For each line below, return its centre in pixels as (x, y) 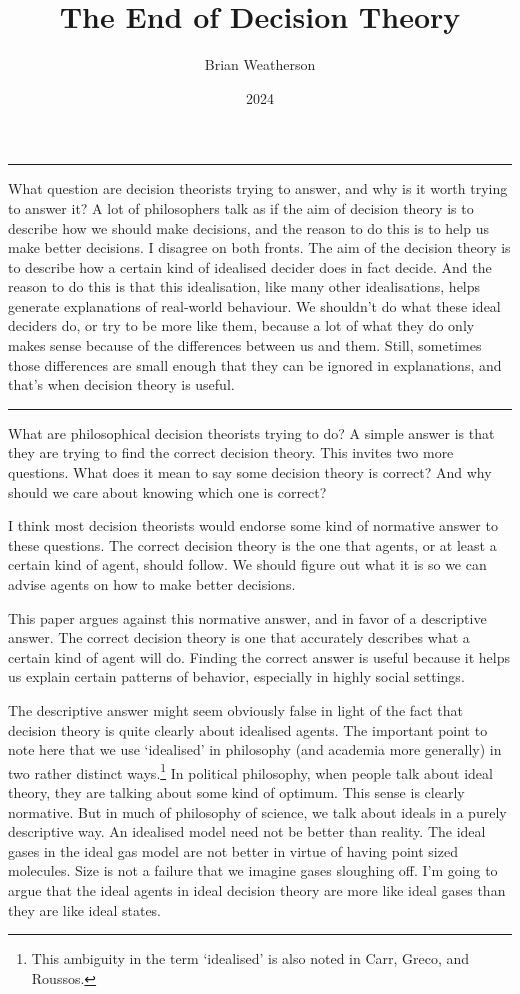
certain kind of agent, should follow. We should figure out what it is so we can (247, 564)
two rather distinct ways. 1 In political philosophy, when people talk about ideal (250, 771)
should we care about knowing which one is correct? (167, 491)
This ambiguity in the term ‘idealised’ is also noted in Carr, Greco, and (250, 958)
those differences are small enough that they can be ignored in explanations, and (255, 364)
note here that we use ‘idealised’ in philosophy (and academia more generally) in (255, 749)
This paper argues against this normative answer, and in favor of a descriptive (247, 617)
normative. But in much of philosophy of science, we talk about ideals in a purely (257, 811)
